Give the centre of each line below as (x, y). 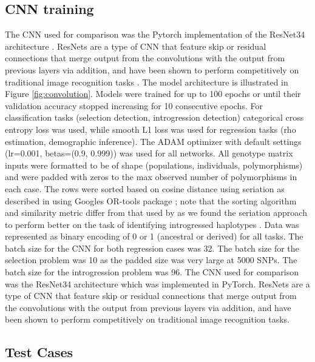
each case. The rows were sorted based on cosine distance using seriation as (145, 188)
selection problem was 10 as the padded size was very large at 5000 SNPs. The (151, 260)
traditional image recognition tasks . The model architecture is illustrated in (147, 82)
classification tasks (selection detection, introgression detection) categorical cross (154, 117)
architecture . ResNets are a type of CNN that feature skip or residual (136, 46)
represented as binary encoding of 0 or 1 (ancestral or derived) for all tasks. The (154, 236)
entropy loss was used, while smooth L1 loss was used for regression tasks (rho (151, 129)
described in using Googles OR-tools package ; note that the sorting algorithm (151, 200)
